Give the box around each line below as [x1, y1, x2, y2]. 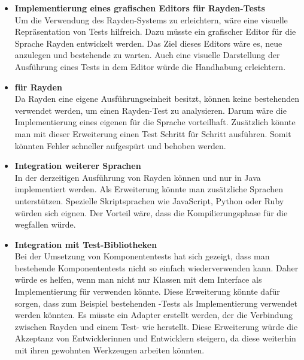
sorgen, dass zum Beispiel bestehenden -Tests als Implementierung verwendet [14, 297, 297, 309]
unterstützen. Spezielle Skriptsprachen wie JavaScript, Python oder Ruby [14, 194, 284, 207]
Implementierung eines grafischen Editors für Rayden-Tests [14, 2, 265, 14]
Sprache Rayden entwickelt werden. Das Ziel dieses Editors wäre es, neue [14, 37, 282, 49]
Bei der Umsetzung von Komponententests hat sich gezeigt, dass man [14, 250, 270, 262]
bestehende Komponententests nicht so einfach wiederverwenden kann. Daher [14, 261, 299, 274]
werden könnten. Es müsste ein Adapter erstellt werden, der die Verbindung [14, 308, 293, 321]
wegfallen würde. [14, 218, 76, 231]
